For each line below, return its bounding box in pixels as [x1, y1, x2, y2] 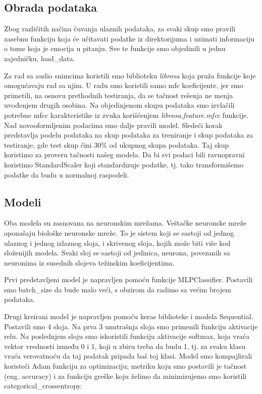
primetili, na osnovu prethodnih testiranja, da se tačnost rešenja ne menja [4, 90, 233, 100]
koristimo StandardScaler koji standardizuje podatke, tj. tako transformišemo [4, 159, 243, 169]
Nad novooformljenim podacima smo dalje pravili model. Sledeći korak [4, 119, 223, 130]
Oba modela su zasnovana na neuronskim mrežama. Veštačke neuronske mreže [4, 217, 246, 228]
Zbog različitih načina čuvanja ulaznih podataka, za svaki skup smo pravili [4, 23, 236, 34]
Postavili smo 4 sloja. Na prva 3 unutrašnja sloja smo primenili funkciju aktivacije [4, 321, 258, 331]
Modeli [4, 194, 41, 209]
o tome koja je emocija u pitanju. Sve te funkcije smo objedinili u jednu [4, 43, 226, 54]
